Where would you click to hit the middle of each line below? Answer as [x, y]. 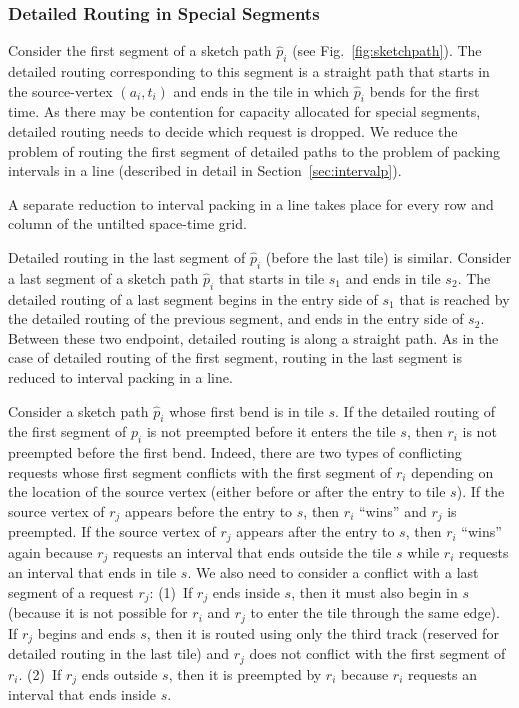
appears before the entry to [209, 510]
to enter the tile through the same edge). [375, 612]
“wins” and [392, 510]
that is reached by [454, 298]
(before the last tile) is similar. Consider [388, 256]
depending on [452, 471]
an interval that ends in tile [92, 572]
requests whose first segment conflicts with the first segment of [200, 471]
